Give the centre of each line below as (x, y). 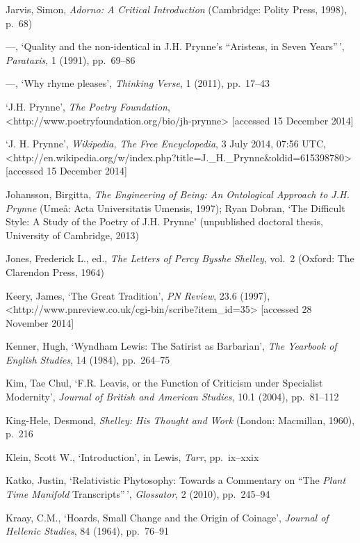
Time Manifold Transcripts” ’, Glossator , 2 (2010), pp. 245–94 (138, 494)
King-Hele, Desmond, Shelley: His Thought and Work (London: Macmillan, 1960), (180, 420)
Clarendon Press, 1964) (55, 271)
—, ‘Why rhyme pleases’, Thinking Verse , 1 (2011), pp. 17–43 (138, 83)
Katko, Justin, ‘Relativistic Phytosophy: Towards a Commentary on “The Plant (176, 480)
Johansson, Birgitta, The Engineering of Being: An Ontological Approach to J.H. (178, 194)
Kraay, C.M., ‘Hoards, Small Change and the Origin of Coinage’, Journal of (167, 517)
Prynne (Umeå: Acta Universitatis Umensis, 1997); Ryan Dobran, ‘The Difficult (175, 208)
